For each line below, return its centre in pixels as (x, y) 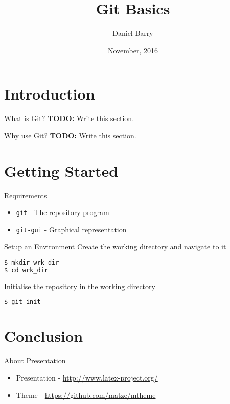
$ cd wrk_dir (26, 270)
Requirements (26, 195)
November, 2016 (133, 50)
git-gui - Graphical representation (71, 229)
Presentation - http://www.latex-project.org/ (87, 377)
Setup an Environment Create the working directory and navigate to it (115, 246)
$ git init (22, 302)
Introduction (50, 94)
